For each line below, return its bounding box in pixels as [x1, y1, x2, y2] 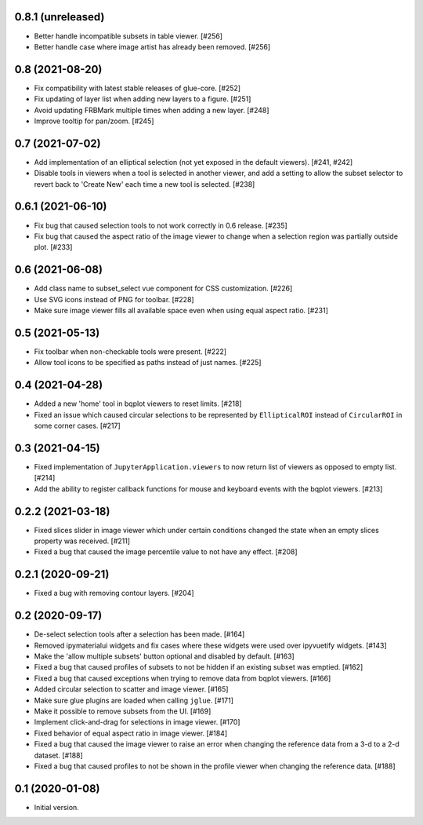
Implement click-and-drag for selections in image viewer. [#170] [34, 717, 240, 727]
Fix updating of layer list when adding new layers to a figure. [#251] [34, 94, 251, 104]
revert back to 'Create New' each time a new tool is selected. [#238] [34, 179, 255, 188]
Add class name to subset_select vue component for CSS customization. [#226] [34, 283, 293, 294]
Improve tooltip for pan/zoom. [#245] [34, 116, 154, 126]
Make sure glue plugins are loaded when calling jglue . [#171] [34, 695, 234, 705]
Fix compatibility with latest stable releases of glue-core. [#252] [34, 83, 241, 93]
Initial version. [34, 802, 80, 812]
